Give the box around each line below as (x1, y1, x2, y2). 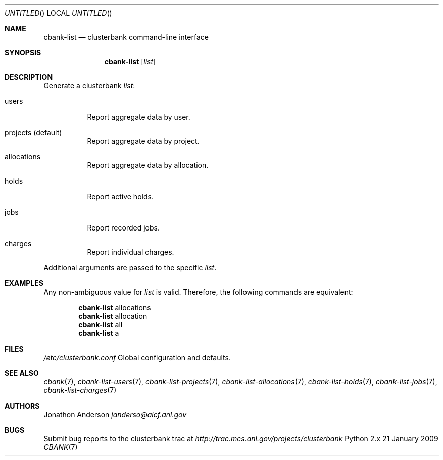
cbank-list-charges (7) (43, 386, 117, 394)
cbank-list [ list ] (104, 57, 156, 66)
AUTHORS (5, 401, 40, 410)
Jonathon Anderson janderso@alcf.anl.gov (43, 410, 187, 419)
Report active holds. (87, 192, 154, 201)
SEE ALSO (5, 369, 39, 377)
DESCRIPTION (5, 73, 53, 81)
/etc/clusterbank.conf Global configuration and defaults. (43, 353, 231, 362)
